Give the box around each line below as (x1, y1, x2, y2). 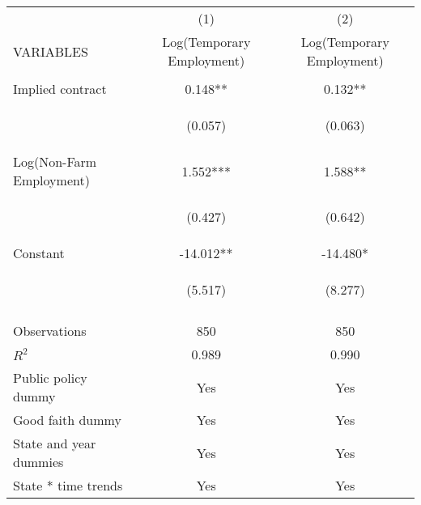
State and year (13, 434, 96, 452)
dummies (13, 452, 64, 471)
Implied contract (13, 79, 107, 98)
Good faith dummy (13, 410, 121, 429)
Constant (13, 244, 65, 262)
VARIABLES (13, 41, 88, 61)
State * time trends (13, 476, 123, 494)
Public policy (13, 368, 87, 387)
